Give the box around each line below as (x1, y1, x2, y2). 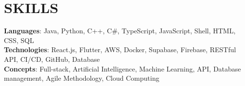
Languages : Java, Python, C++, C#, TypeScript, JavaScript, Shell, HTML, (4, 26, 236, 36)
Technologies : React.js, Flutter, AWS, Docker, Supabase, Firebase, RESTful (4, 44, 236, 55)
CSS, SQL (4, 35, 34, 45)
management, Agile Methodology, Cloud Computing (4, 73, 159, 83)
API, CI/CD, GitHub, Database (4, 54, 100, 64)
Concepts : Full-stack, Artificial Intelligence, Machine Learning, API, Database (4, 63, 241, 73)
